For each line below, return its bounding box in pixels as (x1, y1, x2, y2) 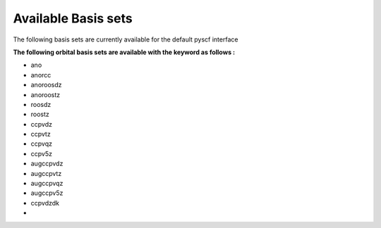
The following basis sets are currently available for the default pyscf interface (13, 35, 238, 44)
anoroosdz (30, 81, 63, 89)
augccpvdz (30, 159, 64, 168)
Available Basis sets (13, 11, 133, 26)
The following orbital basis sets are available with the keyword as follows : (13, 48, 236, 56)
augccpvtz (30, 169, 62, 177)
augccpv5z (30, 189, 64, 197)
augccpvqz (30, 179, 64, 188)
